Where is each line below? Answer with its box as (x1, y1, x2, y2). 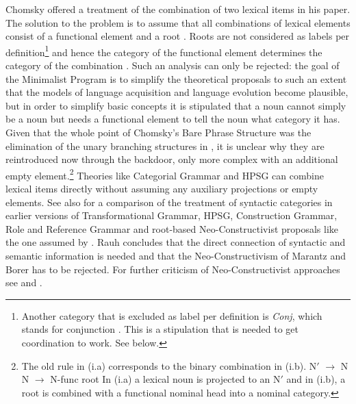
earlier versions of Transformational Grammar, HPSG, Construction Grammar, (5, 208, 338, 223)
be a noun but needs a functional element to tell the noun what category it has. (5, 112, 340, 126)
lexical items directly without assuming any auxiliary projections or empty (5, 181, 318, 196)
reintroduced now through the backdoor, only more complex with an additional (5, 152, 338, 166)
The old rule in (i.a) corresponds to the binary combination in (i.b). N (21, 358, 317, 373)
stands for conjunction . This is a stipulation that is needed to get (21, 322, 298, 336)
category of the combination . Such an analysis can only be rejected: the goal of (5, 58, 340, 73)
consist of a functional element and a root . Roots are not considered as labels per (5, 29, 350, 43)
